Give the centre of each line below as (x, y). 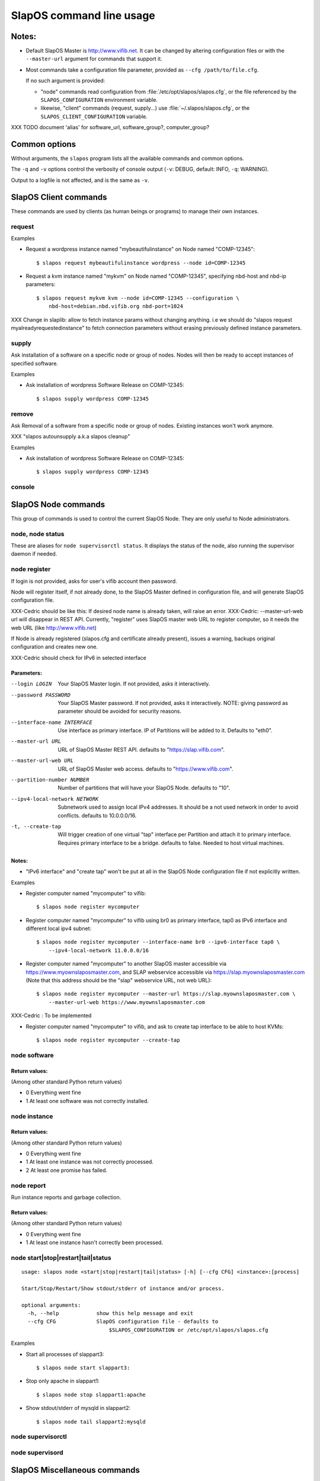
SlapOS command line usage (83, 15)
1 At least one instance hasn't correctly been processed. (94, 1243)
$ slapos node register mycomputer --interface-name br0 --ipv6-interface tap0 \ (158, 942)
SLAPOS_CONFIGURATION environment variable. (99, 100)
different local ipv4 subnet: (59, 929)
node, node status (38, 534)
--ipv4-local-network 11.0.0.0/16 (99, 950)
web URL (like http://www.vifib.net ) (54, 627)
